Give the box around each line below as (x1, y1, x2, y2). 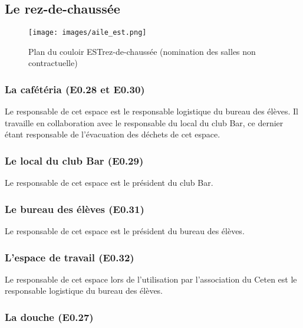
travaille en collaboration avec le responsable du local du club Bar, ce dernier (5, 116, 284, 129)
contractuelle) (28, 57, 78, 69)
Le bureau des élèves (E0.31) (5, 201, 144, 216)
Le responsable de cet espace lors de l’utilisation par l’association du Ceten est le (5, 273, 297, 285)
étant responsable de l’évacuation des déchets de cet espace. (5, 128, 220, 140)
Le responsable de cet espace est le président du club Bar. (5, 176, 213, 189)
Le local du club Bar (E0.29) (5, 153, 144, 168)
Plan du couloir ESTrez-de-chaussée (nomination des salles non (28, 45, 256, 57)
